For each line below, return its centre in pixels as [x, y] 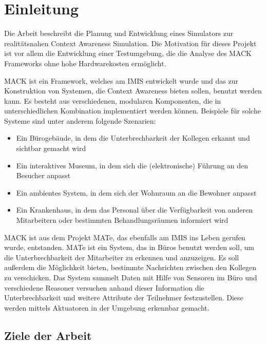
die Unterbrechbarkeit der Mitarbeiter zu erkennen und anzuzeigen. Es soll [122, 257]
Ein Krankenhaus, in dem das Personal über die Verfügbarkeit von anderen [134, 210]
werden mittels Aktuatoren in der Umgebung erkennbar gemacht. [107, 307]
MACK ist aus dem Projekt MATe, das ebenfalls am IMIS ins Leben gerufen [125, 237]
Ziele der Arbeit [48, 335]
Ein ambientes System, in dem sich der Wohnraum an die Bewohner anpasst [136, 192]
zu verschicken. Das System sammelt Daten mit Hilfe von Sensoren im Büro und [131, 277]
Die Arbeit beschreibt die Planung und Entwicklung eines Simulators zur [119, 33]
